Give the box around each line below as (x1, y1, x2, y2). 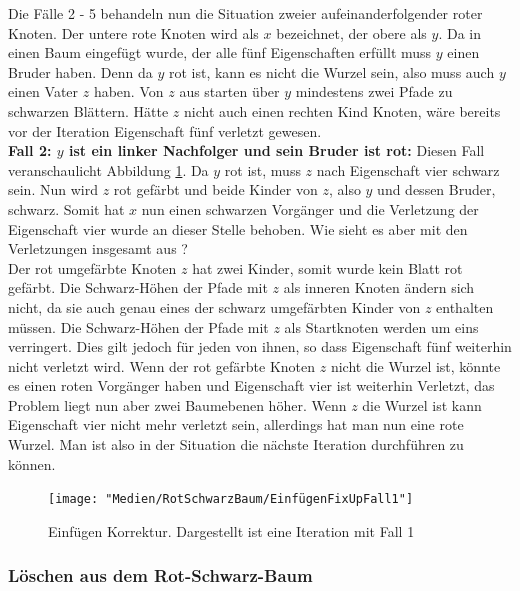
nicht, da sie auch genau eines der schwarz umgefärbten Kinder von (8, 296, 421, 317)
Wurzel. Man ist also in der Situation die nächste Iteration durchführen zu (8, 434, 464, 455)
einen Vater (8, 81, 79, 102)
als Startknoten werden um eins (284, 316, 479, 337)
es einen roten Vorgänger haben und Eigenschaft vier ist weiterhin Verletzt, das (8, 375, 495, 396)
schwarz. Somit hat (8, 198, 125, 219)
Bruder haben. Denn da (8, 61, 153, 82)
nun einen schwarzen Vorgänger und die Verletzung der (141, 198, 479, 219)
